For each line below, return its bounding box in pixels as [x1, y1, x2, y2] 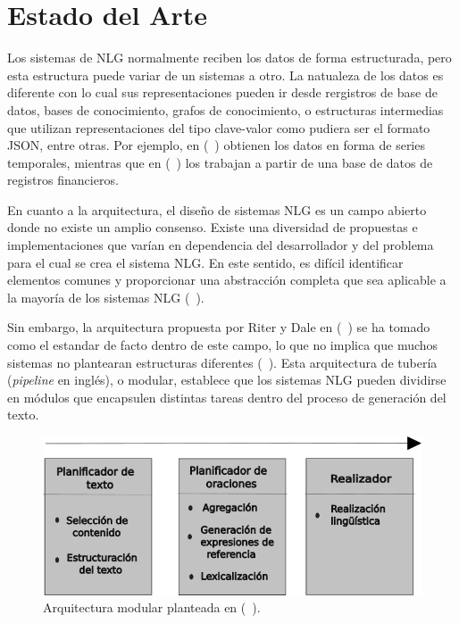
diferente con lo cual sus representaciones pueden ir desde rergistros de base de [7, 83, 438, 102]
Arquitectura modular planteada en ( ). [43, 598, 261, 617]
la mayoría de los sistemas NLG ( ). [7, 287, 204, 306]
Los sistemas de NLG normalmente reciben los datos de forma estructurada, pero [7, 48, 452, 67]
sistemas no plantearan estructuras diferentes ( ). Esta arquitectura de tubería [7, 353, 438, 371]
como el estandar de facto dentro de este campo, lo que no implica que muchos [7, 336, 438, 354]
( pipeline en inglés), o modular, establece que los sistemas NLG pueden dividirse [7, 370, 446, 389]
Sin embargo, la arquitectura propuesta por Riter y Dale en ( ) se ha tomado [7, 318, 430, 336]
